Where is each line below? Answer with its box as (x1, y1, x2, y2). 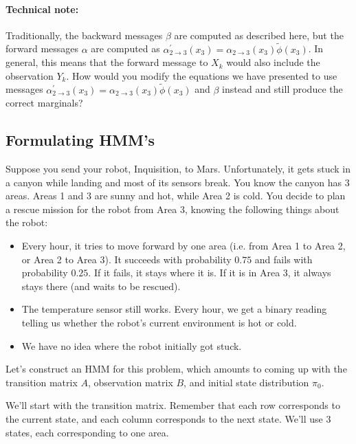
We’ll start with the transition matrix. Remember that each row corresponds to (5, 398, 340, 412)
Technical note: (5, 1, 79, 16)
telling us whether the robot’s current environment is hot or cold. (21, 315, 297, 329)
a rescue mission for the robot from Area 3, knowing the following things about (5, 201, 340, 216)
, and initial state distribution (183, 375, 309, 389)
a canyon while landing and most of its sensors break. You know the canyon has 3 (5, 175, 350, 189)
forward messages (5, 41, 79, 56)
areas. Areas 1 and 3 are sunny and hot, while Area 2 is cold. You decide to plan (5, 188, 346, 203)
